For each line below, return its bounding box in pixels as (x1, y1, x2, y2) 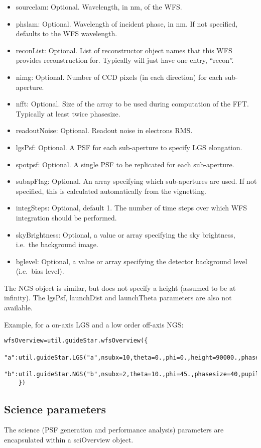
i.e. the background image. (16, 239, 98, 250)
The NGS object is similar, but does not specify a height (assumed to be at (4, 282, 236, 293)
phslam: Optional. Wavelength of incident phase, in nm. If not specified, (16, 18, 238, 29)
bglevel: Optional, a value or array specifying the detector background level (16, 256, 247, 266)
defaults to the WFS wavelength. (16, 28, 117, 39)
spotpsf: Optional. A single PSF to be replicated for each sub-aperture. (16, 159, 234, 169)
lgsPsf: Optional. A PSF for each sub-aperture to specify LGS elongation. (16, 142, 242, 152)
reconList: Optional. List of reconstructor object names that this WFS (16, 45, 232, 55)
